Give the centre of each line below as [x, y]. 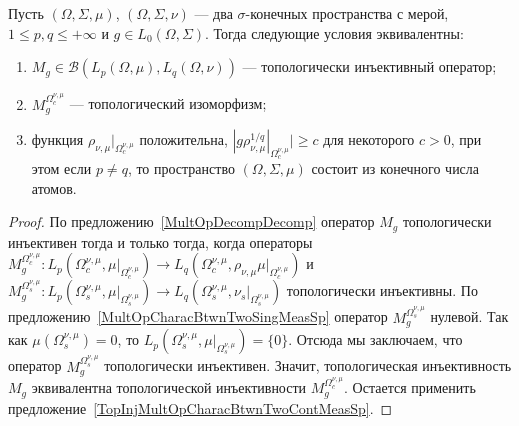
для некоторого [369, 138]
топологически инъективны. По [382, 290]
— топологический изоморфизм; [168, 103]
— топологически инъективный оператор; [369, 66]
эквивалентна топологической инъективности [169, 387]
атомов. [54, 187]
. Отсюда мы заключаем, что [375, 339]
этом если [61, 168]
